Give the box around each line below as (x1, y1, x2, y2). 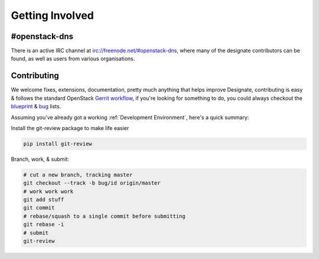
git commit (23, 205, 55, 211)
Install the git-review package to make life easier (11, 124, 129, 131)
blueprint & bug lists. (11, 103, 61, 110)
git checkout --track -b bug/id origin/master (23, 180, 161, 186)
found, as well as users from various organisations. (11, 55, 135, 62)
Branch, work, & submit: (11, 156, 70, 163)
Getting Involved (11, 9, 94, 22)
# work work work (23, 188, 74, 195)
